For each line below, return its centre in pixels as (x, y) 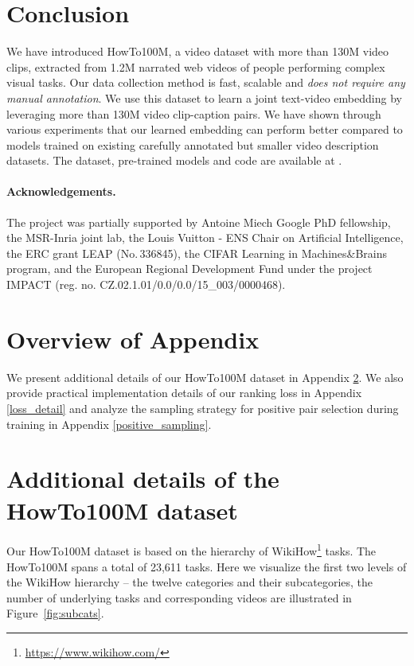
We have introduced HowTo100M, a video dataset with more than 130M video (198, 51)
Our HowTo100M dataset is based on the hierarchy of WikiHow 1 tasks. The (191, 550)
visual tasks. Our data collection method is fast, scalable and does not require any (206, 82)
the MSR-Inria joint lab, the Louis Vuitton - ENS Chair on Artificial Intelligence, (205, 238)
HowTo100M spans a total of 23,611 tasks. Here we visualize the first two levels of (207, 566)
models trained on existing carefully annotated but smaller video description (193, 144)
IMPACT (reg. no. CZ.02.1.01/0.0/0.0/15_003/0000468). (146, 284)
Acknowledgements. (61, 191)
